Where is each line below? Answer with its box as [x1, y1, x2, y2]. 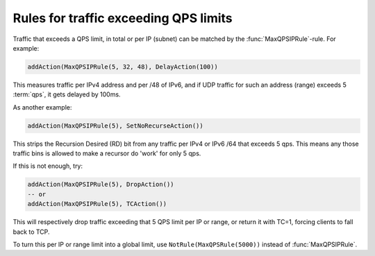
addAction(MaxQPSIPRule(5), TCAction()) [27, 200, 167, 208]
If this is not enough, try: [12, 162, 83, 170]
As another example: [12, 103, 72, 111]
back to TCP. [12, 228, 50, 236]
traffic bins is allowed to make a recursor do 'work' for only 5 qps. [12, 149, 201, 157]
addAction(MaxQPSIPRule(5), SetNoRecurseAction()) [27, 121, 204, 130]
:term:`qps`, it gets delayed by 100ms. [12, 90, 121, 99]
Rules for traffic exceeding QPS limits [12, 10, 233, 26]
